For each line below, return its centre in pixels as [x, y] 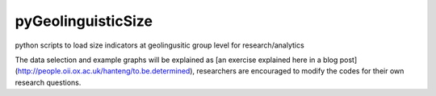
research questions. [48, 82]
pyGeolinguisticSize [84, 21]
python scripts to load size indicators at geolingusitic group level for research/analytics [159, 45]
